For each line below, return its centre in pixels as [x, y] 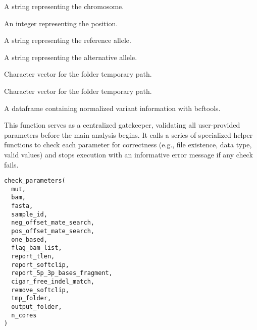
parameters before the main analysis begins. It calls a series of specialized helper [128, 134]
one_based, [29, 239]
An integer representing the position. [61, 23]
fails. [11, 164]
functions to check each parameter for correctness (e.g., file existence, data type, [128, 145]
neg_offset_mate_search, [53, 223]
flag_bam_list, [37, 248]
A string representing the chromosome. [64, 6]
